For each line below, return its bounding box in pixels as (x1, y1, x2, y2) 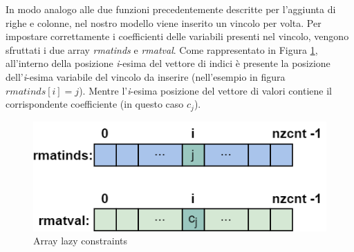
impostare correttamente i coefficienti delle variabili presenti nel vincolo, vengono (6, 29, 349, 43)
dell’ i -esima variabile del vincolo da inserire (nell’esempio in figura (6, 69, 286, 84)
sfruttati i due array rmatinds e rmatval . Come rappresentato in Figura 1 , (6, 42, 318, 57)
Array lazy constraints (33, 233, 127, 248)
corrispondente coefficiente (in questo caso (6, 97, 184, 111)
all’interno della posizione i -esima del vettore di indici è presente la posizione (6, 56, 330, 70)
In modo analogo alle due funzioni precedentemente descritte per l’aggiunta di (6, 2, 336, 16)
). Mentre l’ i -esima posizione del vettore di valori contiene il (79, 83, 332, 97)
